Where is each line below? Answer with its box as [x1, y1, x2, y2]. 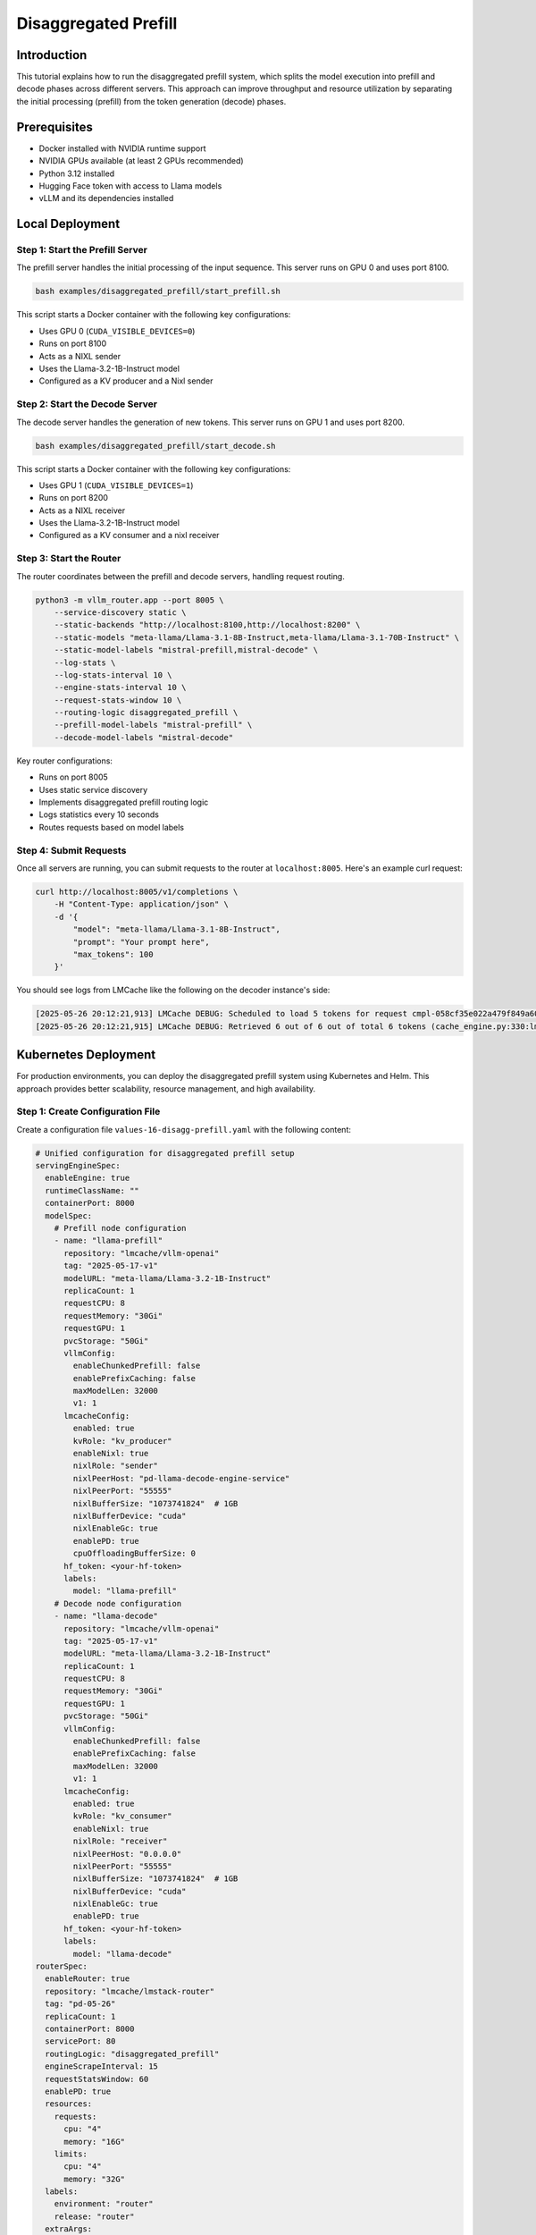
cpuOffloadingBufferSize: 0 [72, 1548, 197, 1559]
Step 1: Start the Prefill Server [16, 244, 147, 257]
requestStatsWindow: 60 [45, 2074, 149, 2084]
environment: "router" [54, 2199, 154, 2209]
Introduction [16, 47, 88, 63]
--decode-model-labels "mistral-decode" [54, 732, 234, 742]
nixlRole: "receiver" [72, 1836, 168, 1846]
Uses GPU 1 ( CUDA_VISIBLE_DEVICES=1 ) [38, 479, 194, 491]
